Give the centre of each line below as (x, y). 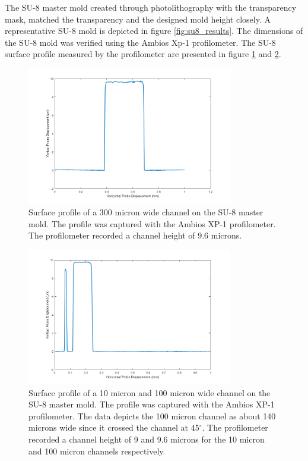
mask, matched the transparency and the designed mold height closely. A (138, 19)
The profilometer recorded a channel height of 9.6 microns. (135, 235)
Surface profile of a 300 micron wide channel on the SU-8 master (146, 212)
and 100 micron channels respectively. (97, 451)
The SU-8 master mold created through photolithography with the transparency (151, 7)
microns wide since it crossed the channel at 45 (114, 427)
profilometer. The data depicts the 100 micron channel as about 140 (152, 415)
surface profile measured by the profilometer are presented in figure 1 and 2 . (143, 54)
